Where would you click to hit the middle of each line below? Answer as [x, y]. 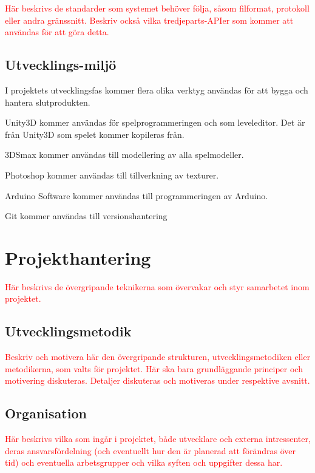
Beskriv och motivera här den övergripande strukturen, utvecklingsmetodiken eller [158, 357]
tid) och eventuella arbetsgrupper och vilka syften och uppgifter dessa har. [144, 462]
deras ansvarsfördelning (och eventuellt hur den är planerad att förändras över [151, 450]
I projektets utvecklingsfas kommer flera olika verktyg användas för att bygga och [157, 90]
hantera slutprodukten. [48, 102]
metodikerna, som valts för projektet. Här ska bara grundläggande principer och [154, 368]
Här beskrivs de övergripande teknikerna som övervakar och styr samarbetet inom [157, 286]
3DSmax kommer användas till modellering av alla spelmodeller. [124, 155]
